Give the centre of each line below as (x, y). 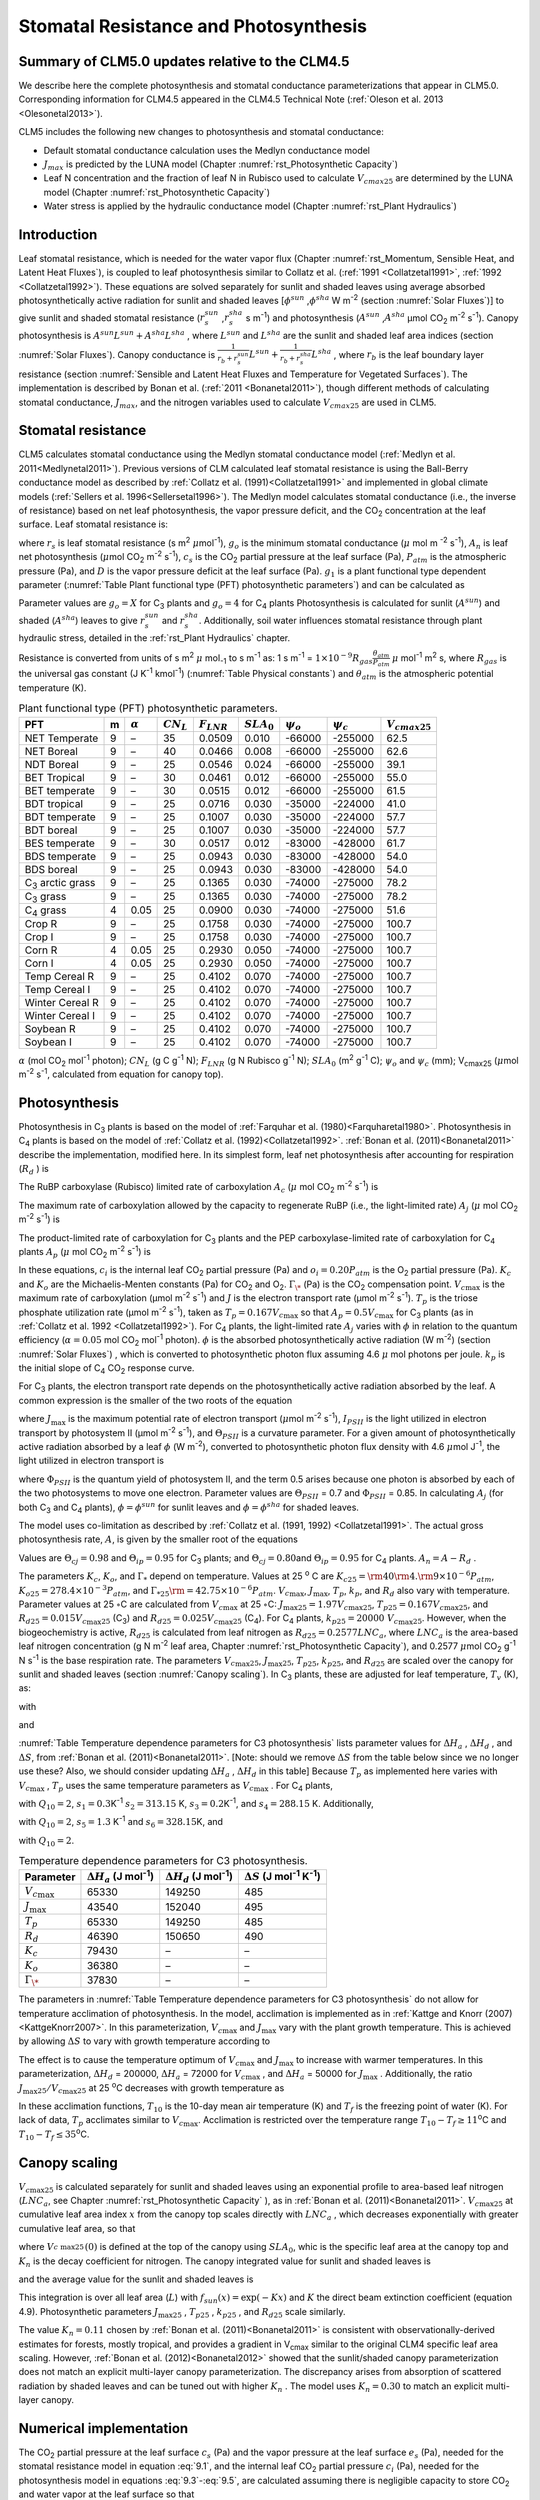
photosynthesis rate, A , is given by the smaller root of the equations (158, 1539)
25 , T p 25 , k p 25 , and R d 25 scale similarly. (259, 2312)
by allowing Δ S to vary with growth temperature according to (144, 2041)
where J (35, 1419)
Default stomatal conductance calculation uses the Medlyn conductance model (206, 150)
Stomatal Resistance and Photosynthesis (192, 26)
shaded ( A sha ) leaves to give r (81, 619)
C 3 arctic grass (60, 884)
